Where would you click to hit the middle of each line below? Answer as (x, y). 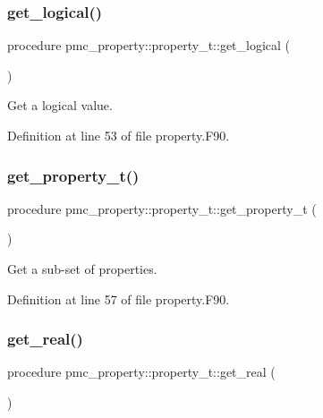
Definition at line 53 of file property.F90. (119, 135)
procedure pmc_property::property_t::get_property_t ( (162, 208)
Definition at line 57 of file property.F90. (119, 299)
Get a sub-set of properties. (82, 269)
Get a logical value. (60, 105)
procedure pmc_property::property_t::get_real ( (141, 372)
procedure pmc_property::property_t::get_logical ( (149, 45)
